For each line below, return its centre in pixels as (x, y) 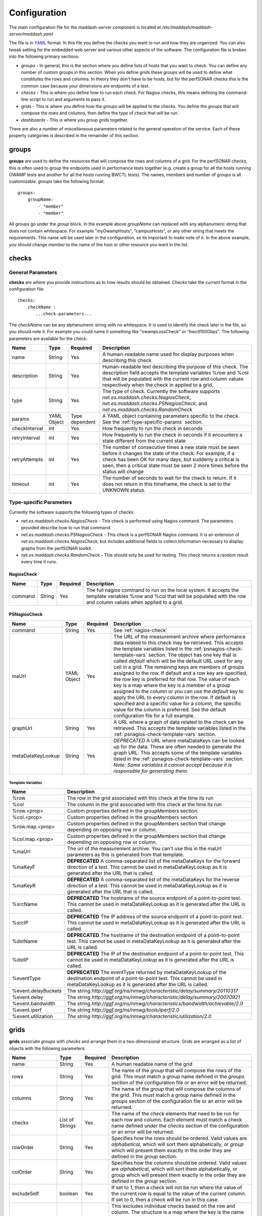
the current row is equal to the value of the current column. (179, 1194)
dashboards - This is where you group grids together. (75, 120)
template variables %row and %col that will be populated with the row (166, 596)
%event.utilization (33, 1016)
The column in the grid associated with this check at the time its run (144, 804)
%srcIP (20, 923)
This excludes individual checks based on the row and (173, 1206)
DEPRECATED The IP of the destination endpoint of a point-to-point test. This (156, 953)
